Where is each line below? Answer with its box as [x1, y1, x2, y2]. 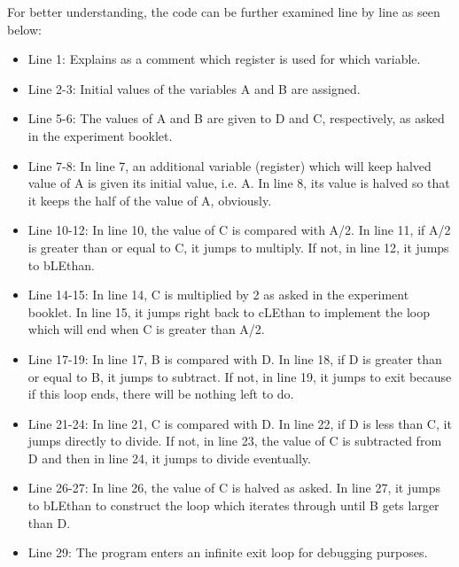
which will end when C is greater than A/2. [27, 320, 265, 338]
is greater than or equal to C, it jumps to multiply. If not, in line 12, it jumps [27, 237, 449, 256]
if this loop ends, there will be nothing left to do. [27, 384, 294, 403]
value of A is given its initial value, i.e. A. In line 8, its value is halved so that [27, 174, 450, 192]
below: [7, 19, 42, 38]
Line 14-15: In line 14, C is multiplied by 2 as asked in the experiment [27, 285, 409, 304]
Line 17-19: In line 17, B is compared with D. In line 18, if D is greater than [27, 349, 442, 368]
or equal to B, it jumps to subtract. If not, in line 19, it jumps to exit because [27, 367, 452, 385]
